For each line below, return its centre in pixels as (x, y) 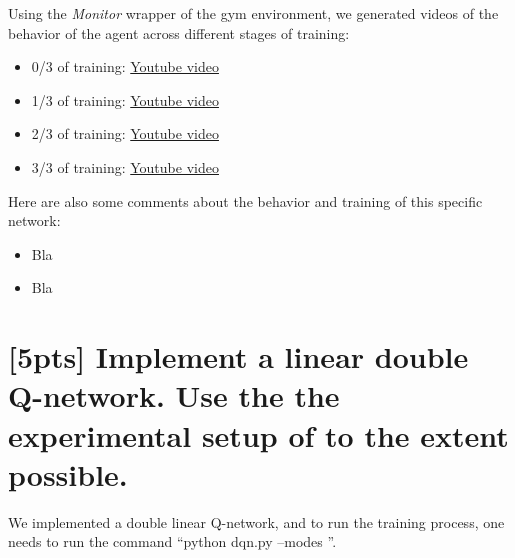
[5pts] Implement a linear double (238, 356)
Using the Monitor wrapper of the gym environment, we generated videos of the (253, 13)
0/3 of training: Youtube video (125, 66)
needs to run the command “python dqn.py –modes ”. (172, 541)
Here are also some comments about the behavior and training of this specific (245, 200)
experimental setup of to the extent (258, 434)
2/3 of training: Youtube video (125, 133)
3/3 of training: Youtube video (125, 166)
